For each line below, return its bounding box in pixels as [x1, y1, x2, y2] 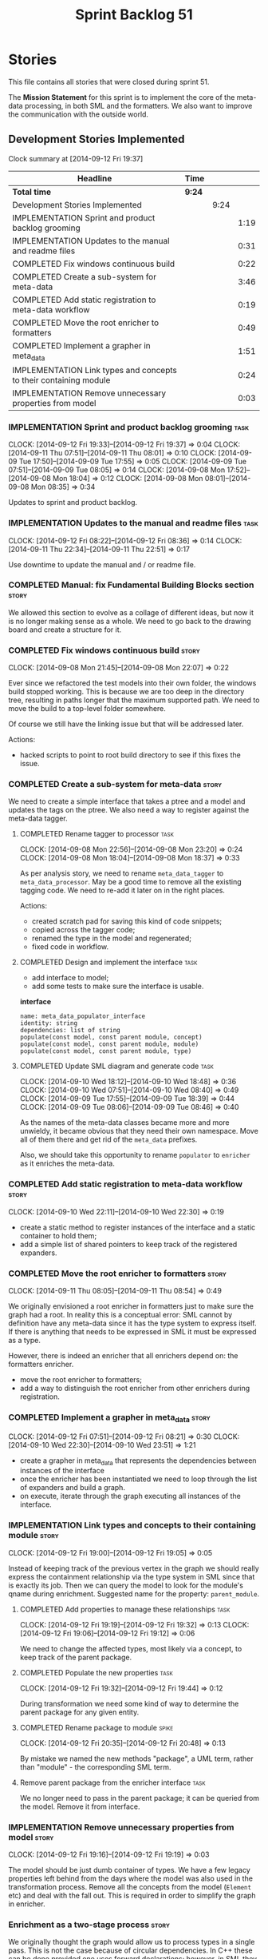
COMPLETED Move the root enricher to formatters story [8, 1268, 227, 1279]
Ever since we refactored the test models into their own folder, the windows [8, 678, 257, 688]
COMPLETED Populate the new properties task [19, 1667, 173, 1677]
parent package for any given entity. [19, 1707, 140, 1717]
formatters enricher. [8, 1360, 74, 1369]
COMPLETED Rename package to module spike [19, 1723, 174, 1732]
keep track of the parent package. [19, 1652, 132, 1662]
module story [8, 1530, 60, 1541]
